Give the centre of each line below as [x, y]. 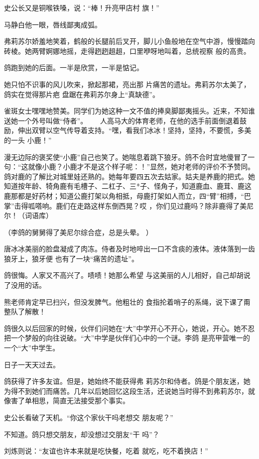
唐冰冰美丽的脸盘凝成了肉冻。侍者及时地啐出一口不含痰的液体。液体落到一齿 [129, 249]
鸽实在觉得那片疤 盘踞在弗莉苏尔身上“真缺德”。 [82, 94]
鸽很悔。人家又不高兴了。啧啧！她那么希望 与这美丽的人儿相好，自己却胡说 [127, 275]
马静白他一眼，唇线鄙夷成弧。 [53, 24]
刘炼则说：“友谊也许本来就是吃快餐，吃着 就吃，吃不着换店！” [106, 451]
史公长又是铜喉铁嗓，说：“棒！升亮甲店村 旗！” [82, 7]
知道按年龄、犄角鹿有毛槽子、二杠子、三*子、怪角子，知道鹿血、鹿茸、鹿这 [128, 186]
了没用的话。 [25, 285]
